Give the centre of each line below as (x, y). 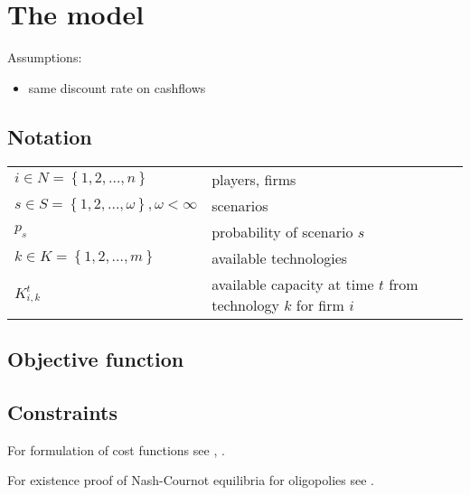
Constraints (62, 411)
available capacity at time (293, 284)
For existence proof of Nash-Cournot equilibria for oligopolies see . (191, 480)
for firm (320, 304)
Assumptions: (45, 57)
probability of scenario (282, 231)
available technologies (280, 257)
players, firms (254, 179)
